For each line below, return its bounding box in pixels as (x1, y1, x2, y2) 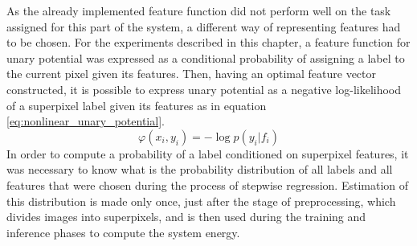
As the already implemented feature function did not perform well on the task (6, 2, 391, 18)
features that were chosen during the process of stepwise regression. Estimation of (6, 176, 409, 193)
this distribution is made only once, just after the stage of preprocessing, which (6, 192, 396, 209)
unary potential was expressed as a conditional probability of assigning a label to (6, 49, 405, 66)
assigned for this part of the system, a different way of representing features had (6, 18, 401, 35)
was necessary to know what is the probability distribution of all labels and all (6, 161, 393, 178)
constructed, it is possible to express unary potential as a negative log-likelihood (6, 80, 402, 97)
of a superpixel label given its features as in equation (6, 96, 267, 113)
